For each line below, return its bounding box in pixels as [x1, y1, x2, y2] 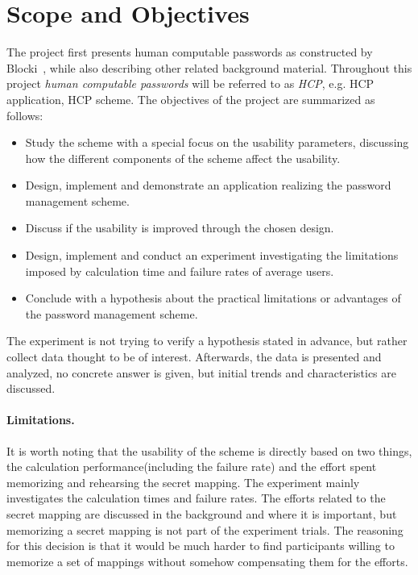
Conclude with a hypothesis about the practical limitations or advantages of [25, 290, 401, 306]
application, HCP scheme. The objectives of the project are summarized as [6, 90, 375, 107]
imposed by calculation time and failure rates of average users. [25, 262, 334, 279]
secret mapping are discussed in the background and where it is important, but [6, 505, 397, 522]
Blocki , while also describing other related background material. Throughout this [6, 59, 412, 76]
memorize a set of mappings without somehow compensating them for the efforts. [6, 552, 408, 569]
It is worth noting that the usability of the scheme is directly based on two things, [6, 442, 412, 459]
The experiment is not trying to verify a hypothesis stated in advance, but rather [6, 332, 408, 349]
